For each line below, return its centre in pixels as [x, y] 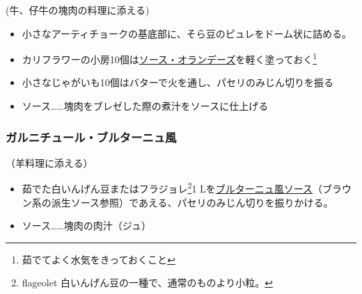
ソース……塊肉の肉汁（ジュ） [86, 226]
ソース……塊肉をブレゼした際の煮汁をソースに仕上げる [145, 106]
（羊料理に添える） [49, 162]
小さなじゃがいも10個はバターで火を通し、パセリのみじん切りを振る [178, 82]
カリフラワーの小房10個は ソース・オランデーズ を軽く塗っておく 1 [170, 58]
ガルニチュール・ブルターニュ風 [91, 137]
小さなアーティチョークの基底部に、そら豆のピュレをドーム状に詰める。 [187, 33]
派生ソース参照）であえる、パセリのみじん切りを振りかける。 [192, 202]
